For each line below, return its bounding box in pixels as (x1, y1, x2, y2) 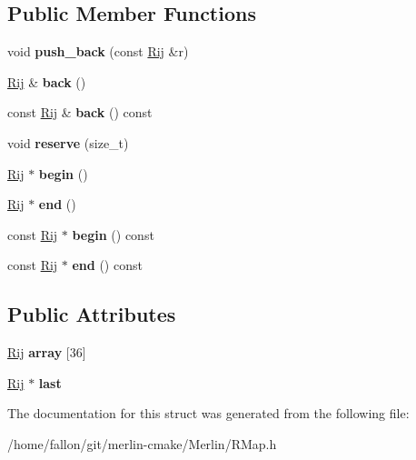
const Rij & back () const (7, 103, 153, 122)
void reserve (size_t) (7, 133, 129, 152)
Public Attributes (7, 300, 176, 328)
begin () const (72, 225, 154, 244)
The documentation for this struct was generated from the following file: (7, 404, 410, 423)
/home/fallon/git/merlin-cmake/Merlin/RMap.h (7, 434, 277, 453)
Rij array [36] (7, 343, 86, 362)
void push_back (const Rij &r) (7, 42, 189, 61)
